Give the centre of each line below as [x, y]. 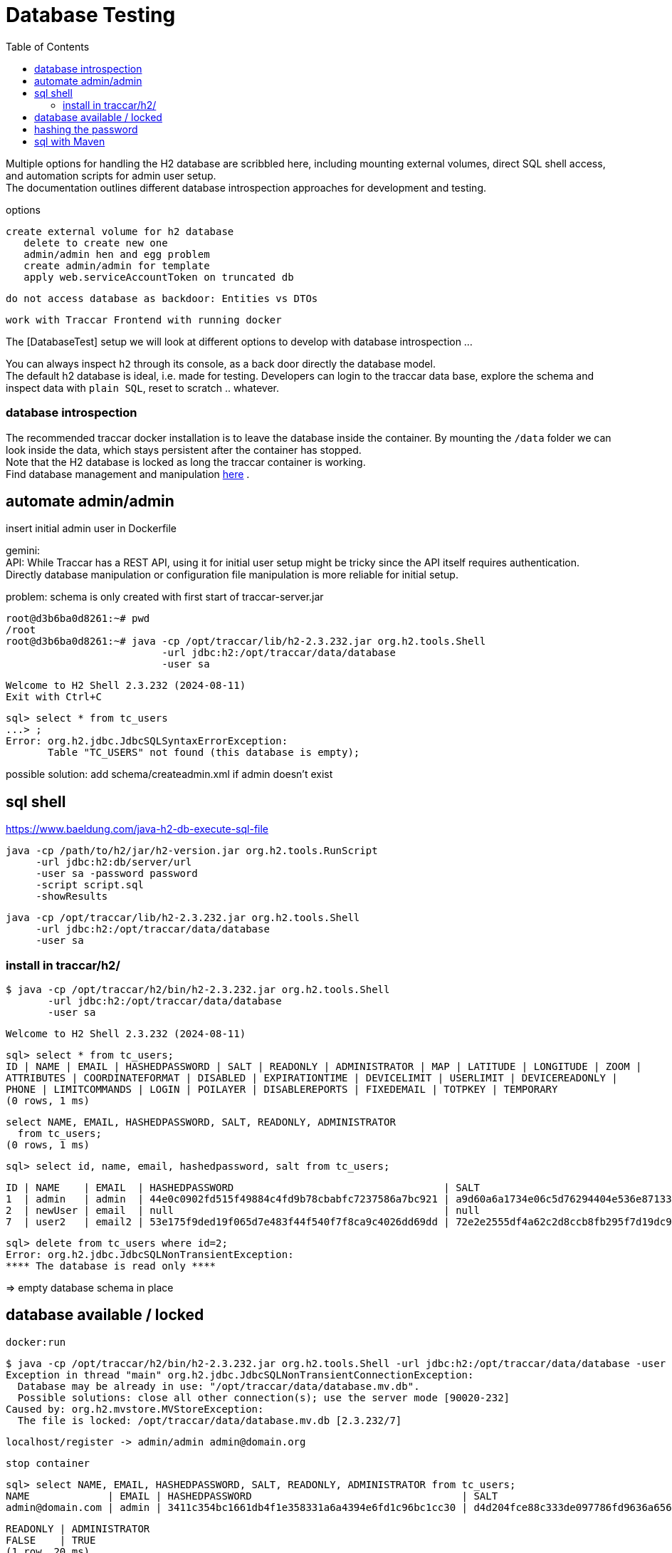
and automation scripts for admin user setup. [111, 175]
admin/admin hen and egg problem [117, 254]
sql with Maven [70, 141]
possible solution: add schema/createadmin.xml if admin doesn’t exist [169, 774]
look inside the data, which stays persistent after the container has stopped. [184, 450]
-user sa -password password [117, 874]
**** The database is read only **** [111, 1266]
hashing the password [86, 129]
